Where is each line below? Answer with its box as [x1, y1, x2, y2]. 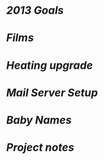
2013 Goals [6, 4, 64, 17]
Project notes [6, 141, 75, 155]
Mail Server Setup [6, 86, 98, 99]
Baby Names [6, 113, 72, 126]
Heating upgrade [6, 58, 93, 72]
